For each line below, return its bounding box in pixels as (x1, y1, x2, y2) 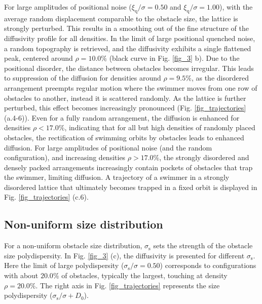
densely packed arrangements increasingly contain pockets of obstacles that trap (4, 162, 253, 172)
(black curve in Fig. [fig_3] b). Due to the (109, 53, 240, 63)
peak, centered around (4, 53, 73, 63)
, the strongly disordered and (159, 152, 249, 163)
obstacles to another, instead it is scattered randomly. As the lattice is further (4, 92, 246, 103)
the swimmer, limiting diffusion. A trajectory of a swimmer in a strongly (4, 172, 230, 182)
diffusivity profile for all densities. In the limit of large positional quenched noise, (4, 32, 255, 43)
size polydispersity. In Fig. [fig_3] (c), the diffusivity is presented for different (4, 250, 245, 260)
